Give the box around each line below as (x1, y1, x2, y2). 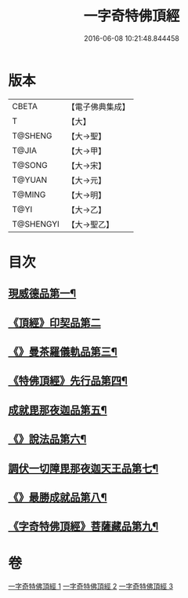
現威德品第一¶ (8, 287, 77, 301)
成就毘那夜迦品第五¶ (8, 403, 107, 417)
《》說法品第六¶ (8, 432, 87, 446)
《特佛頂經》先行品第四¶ (8, 374, 128, 388)
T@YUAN (12, 174, 48, 185)
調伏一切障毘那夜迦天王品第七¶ (8, 461, 159, 475)
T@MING (12, 189, 46, 200)
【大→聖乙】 (67, 219, 114, 230)
